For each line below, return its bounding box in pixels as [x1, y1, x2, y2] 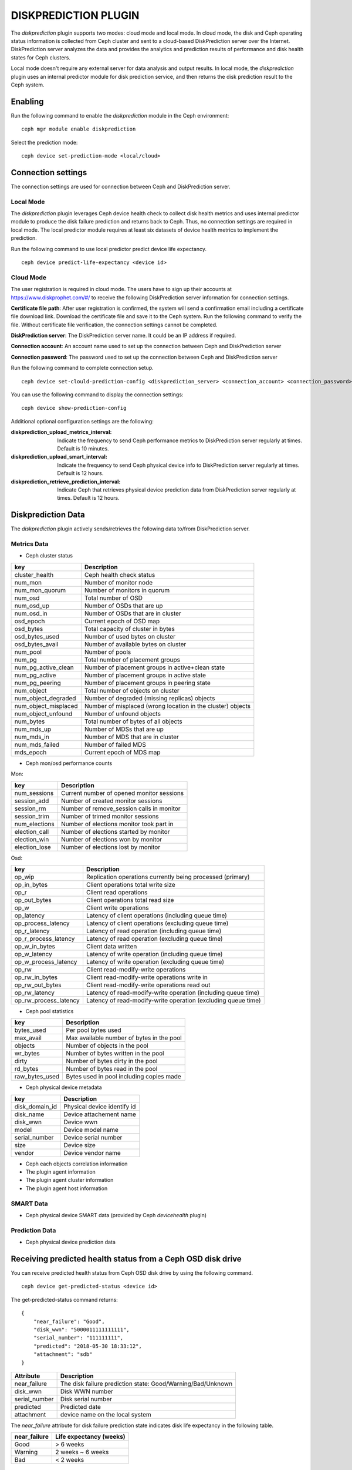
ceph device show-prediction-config [21, 405, 127, 412]
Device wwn [63, 1118, 98, 1126]
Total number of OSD [84, 594, 143, 602]
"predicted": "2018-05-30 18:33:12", [33, 1342, 142, 1349]
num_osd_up [14, 602, 50, 610]
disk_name [14, 1110, 45, 1118]
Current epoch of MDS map [84, 748, 161, 756]
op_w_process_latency [14, 957, 77, 965]
